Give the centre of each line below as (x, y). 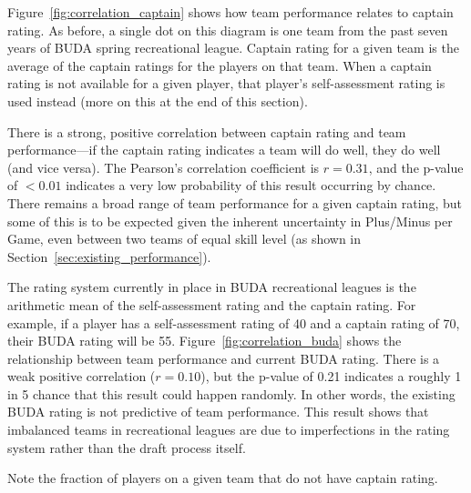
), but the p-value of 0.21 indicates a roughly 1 (331, 376)
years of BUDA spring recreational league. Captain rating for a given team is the (233, 48)
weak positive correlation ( (82, 376)
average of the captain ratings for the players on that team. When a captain (220, 65)
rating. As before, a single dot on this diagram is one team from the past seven (228, 30)
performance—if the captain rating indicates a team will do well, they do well (224, 150)
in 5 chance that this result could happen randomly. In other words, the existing (231, 393)
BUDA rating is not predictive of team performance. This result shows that (218, 412)
